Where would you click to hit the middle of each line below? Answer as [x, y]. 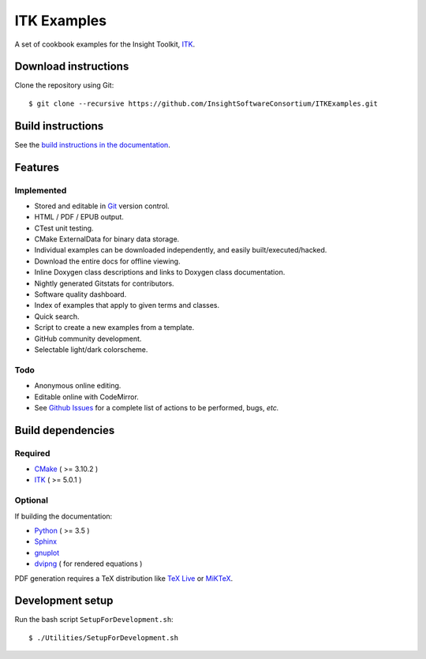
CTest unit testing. [64, 228]
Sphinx [46, 541]
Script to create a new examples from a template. [114, 328]
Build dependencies [65, 430]
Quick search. [57, 316]
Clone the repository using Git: [64, 85]
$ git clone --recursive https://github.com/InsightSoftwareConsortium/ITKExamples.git [204, 103]
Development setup [64, 601]
